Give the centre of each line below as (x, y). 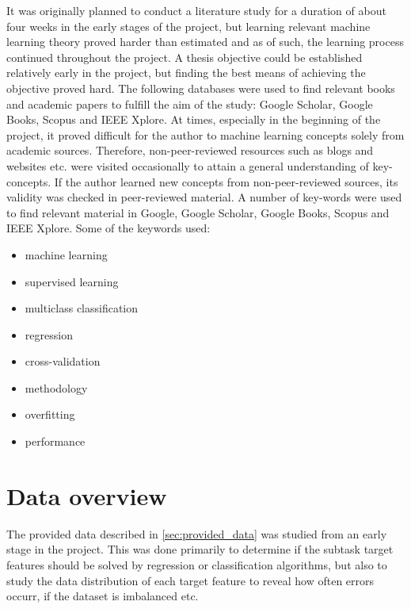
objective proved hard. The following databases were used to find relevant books (201, 88)
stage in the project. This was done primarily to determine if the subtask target (200, 549)
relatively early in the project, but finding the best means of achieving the (186, 73)
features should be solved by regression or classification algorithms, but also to (197, 564)
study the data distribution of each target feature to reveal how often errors (190, 580)
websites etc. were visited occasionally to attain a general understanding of (188, 165)
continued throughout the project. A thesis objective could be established (185, 57)
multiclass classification (82, 308)
